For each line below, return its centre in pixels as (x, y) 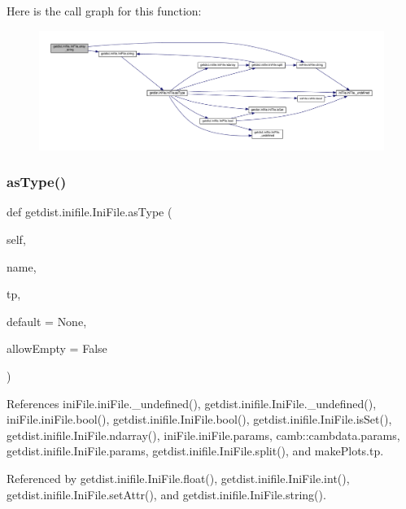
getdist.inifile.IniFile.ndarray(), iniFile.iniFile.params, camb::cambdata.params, (203, 435)
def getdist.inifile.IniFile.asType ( (89, 212)
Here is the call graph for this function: (104, 11)
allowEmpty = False (57, 348)
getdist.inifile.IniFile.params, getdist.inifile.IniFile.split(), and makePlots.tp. (195, 451)
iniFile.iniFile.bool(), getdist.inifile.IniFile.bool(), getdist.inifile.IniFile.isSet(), (199, 419)
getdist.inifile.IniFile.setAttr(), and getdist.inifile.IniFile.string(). (166, 494)
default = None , (47, 321)
